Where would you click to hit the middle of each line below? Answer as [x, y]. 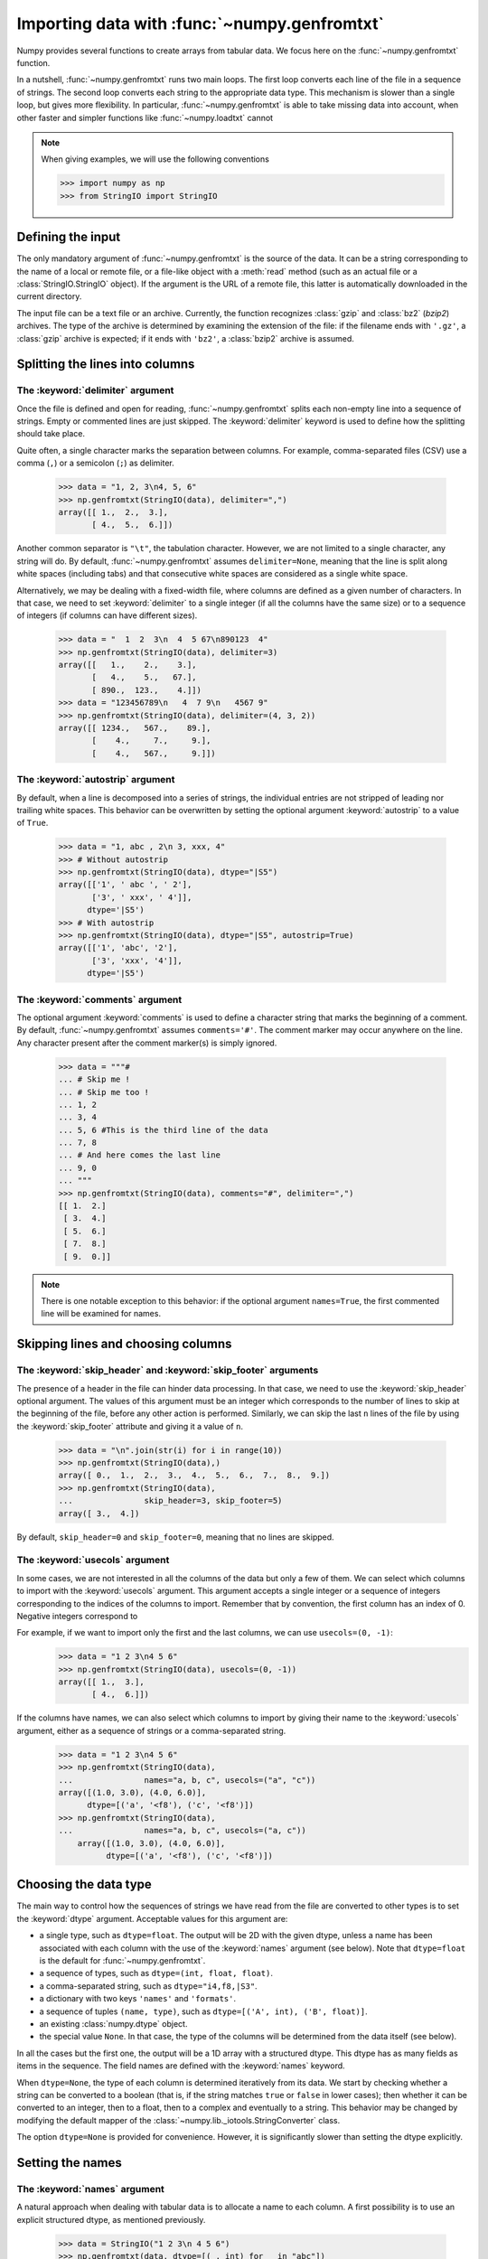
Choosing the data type [84, 1884]
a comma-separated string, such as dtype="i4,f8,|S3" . [148, 1986]
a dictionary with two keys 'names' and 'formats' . [138, 1999]
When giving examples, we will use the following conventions [155, 159]
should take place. [51, 434]
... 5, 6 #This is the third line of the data [163, 1130]
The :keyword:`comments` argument [99, 999]
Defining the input [69, 237]
